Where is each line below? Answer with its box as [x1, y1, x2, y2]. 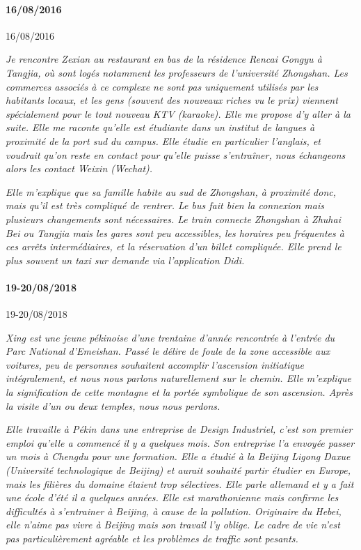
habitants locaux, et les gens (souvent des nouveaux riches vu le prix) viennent [6, 93, 338, 107]
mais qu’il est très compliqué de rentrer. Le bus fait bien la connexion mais [6, 198, 324, 213]
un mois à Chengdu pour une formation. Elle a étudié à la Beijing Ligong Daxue [6, 449, 351, 464]
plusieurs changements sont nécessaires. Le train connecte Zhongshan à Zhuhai [6, 211, 341, 226]
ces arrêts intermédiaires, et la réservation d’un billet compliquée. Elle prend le [6, 239, 342, 254]
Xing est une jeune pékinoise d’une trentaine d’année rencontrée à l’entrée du [6, 330, 335, 344]
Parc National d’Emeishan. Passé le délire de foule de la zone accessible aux [6, 344, 330, 358]
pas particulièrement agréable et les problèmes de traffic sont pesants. [6, 531, 298, 545]
